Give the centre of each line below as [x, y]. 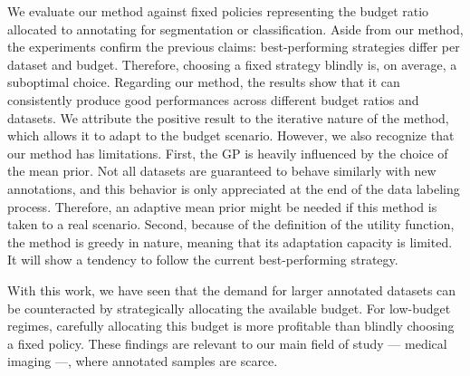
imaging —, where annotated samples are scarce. [143, 361]
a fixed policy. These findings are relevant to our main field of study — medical [227, 343]
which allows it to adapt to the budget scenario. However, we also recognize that [231, 135]
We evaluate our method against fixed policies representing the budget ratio [218, 11]
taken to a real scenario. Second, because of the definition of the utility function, [231, 224]
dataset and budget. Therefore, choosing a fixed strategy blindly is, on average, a [232, 64]
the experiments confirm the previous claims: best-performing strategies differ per [234, 47]
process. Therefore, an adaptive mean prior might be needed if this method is [222, 206]
